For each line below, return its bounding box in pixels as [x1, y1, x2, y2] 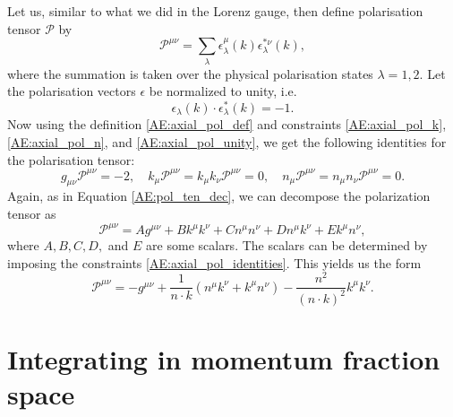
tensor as [7, 204, 56, 222]
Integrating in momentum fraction [7, 340, 440, 377]
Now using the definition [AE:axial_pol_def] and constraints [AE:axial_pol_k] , [7, 115, 447, 134]
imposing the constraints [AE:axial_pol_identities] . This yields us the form [7, 253, 422, 272]
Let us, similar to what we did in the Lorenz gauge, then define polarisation [7, 2, 423, 20]
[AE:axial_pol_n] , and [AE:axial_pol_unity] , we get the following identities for [7, 132, 447, 151]
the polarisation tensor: [7, 150, 135, 169]
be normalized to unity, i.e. [149, 82, 297, 100]
